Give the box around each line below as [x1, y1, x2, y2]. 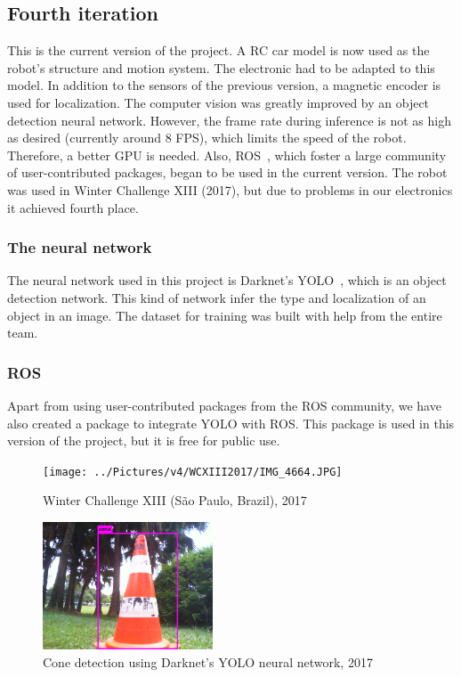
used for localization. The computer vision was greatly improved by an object [7, 93, 430, 111]
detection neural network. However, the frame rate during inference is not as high [7, 110, 451, 129]
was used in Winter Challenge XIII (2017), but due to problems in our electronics [7, 180, 453, 199]
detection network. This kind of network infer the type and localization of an [7, 288, 426, 306]
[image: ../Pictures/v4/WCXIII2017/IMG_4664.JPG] [43, 465, 343, 478]
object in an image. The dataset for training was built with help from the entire [7, 306, 442, 324]
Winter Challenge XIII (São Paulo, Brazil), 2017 [43, 491, 307, 510]
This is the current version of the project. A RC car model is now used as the [7, 41, 430, 60]
